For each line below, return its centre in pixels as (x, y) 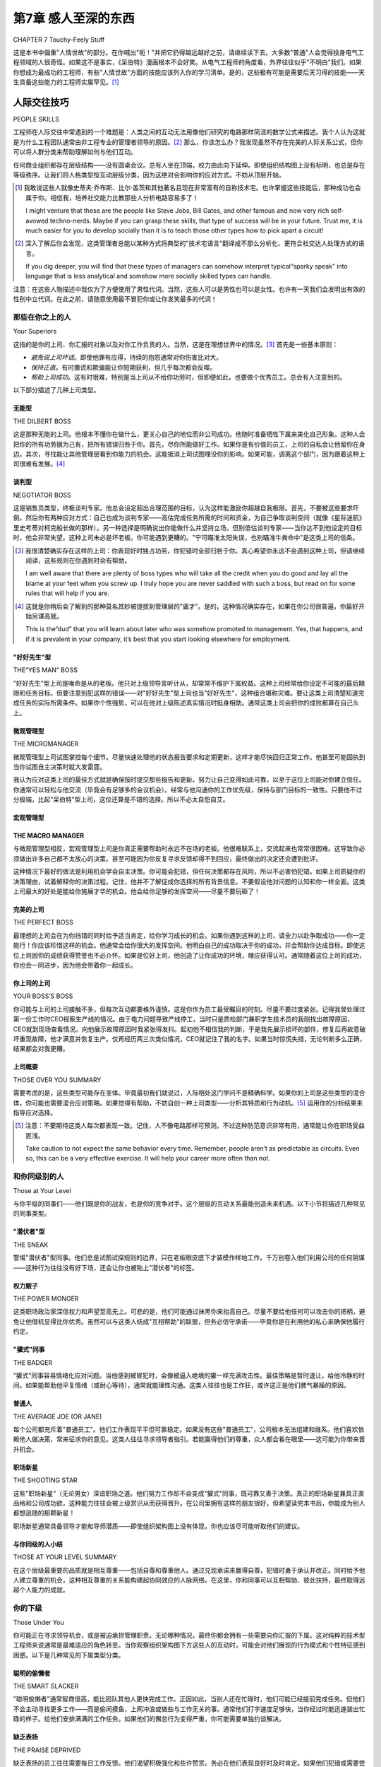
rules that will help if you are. (67, 593)
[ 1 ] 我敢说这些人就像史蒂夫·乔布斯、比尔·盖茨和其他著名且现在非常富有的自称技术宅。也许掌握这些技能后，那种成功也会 (188, 188)
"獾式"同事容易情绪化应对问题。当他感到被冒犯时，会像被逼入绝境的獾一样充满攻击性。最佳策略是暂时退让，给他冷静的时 (189, 1375)
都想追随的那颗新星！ (44, 1513)
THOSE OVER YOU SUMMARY (57, 1080)
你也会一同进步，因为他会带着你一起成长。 (75, 965)
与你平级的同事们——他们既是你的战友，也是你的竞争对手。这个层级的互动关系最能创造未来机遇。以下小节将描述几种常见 (189, 1203)
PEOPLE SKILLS (36, 119)
